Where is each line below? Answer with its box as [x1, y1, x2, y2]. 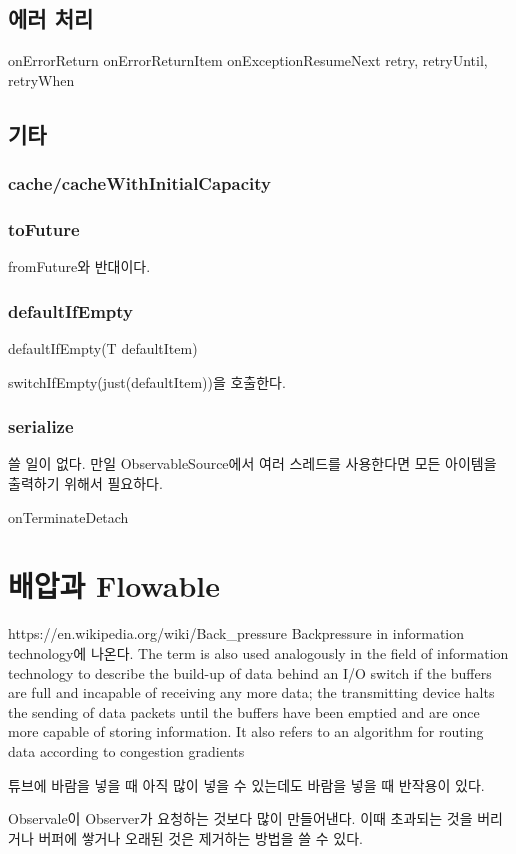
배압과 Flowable [8, 565, 221, 606]
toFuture [8, 216, 80, 241]
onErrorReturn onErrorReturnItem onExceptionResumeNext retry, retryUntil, [8, 50, 488, 71]
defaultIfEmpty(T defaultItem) [8, 338, 198, 359]
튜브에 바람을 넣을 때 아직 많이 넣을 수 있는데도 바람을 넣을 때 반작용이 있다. [8, 774, 485, 795]
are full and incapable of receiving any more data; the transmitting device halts [8, 682, 495, 703]
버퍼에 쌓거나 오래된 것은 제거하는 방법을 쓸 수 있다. [38, 827, 363, 848]
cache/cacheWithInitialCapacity [8, 171, 272, 196]
